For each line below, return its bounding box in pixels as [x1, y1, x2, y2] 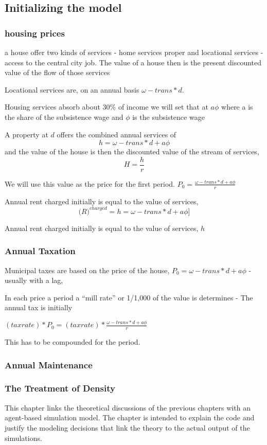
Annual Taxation [5, 244, 76, 257]
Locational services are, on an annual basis [5, 84, 139, 95]
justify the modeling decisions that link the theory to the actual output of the [5, 422, 250, 433]
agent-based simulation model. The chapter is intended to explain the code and [5, 412, 255, 423]
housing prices [5, 26, 65, 39]
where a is [221, 101, 253, 112]
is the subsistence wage [132, 111, 205, 122]
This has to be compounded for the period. [5, 336, 140, 347]
